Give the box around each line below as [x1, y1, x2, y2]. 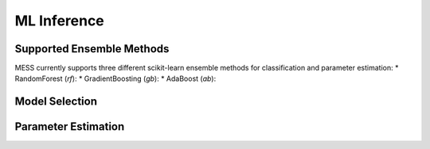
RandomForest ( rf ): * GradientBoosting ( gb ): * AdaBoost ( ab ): [14, 74, 217, 83]
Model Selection [14, 95, 98, 109]
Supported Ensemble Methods [14, 42, 170, 55]
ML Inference [14, 12, 105, 29]
